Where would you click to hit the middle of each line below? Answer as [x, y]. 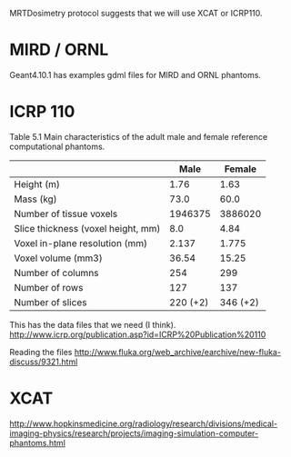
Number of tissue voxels [66, 214]
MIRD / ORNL [59, 50]
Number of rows [49, 287]
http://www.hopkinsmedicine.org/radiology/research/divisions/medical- [144, 423]
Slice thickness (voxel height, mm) [87, 228]
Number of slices [50, 302]
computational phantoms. [57, 146]
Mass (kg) [35, 199]
